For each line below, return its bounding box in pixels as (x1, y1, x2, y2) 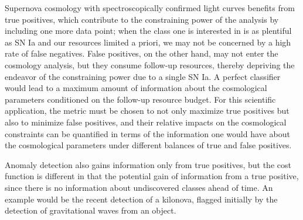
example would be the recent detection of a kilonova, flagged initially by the (5, 193, 278, 205)
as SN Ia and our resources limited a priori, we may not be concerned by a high (5, 36, 291, 48)
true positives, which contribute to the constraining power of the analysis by (5, 13, 279, 25)
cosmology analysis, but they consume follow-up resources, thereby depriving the (5, 58, 295, 71)
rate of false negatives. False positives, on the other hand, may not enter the (5, 47, 278, 60)
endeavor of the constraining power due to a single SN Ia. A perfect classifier (5, 70, 281, 82)
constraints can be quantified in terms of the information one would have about (5, 127, 290, 139)
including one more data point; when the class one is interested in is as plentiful (5, 25, 292, 37)
